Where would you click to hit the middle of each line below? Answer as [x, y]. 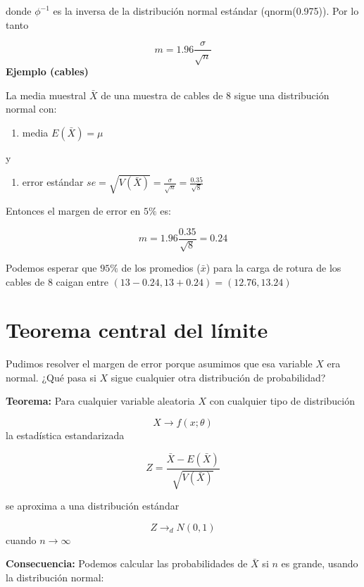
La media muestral [46, 95]
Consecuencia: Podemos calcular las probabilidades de [127, 563]
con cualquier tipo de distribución [282, 401]
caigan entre [82, 281]
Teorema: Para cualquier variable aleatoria [100, 401]
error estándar [53, 182]
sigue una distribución [282, 95]
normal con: [31, 109]
